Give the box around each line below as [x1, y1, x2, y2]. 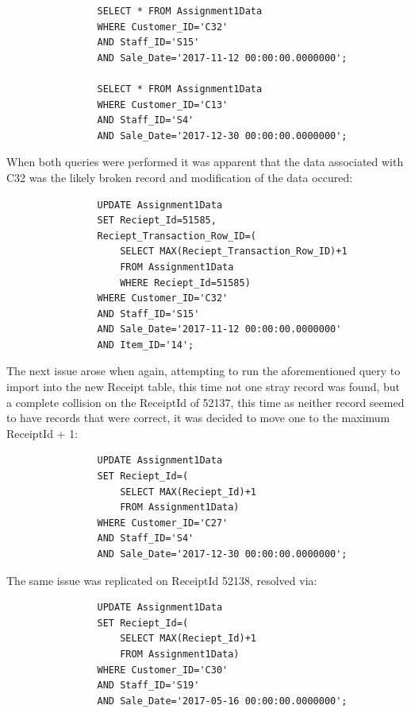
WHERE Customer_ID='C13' [97, 99, 229, 110]
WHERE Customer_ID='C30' [97, 664, 229, 676]
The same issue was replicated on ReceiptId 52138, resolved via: [6, 572, 317, 588]
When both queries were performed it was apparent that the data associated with [6, 153, 404, 170]
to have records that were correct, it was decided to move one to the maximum [6, 409, 390, 426]
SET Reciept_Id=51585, [97, 215, 217, 227]
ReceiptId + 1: [6, 424, 79, 441]
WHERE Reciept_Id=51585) [120, 277, 251, 289]
